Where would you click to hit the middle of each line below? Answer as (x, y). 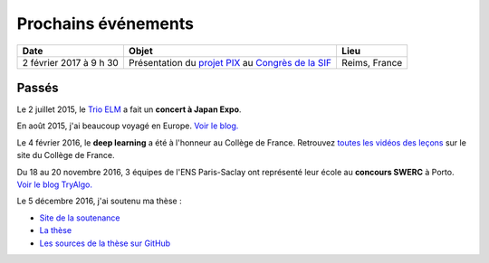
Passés (38, 87)
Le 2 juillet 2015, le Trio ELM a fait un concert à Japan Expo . (129, 109)
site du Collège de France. (66, 155)
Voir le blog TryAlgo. (55, 184)
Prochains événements (105, 23)
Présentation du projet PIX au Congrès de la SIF (230, 62)
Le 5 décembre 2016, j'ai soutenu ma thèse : (99, 201)
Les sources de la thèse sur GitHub (105, 243)
